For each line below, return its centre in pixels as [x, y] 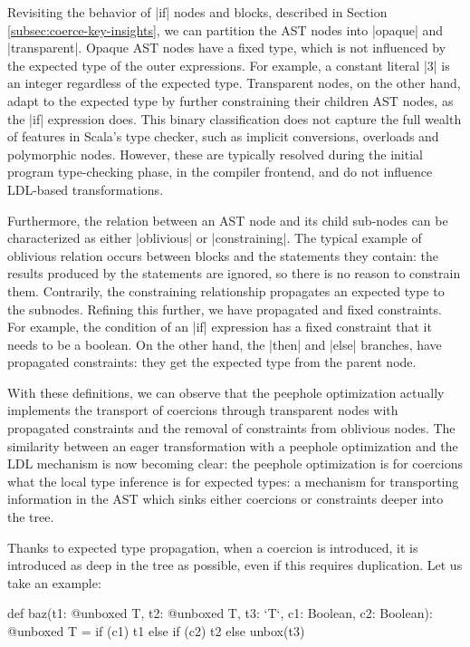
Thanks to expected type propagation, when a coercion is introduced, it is [213, 547]
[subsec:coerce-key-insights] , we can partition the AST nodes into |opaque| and [225, 29]
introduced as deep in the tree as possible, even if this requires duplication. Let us [235, 565]
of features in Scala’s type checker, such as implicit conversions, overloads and [223, 136]
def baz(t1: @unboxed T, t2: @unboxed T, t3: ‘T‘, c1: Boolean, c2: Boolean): [220, 613]
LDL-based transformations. [86, 189]
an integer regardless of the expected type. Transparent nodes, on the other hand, [234, 83]
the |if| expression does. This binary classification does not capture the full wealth [235, 118]
